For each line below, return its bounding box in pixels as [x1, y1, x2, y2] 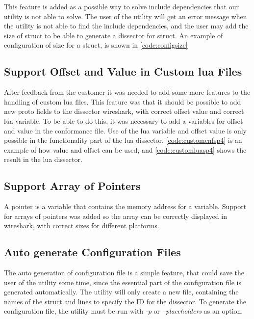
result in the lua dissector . [4, 154, 82, 164]
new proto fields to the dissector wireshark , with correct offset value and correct [4, 106, 244, 116]
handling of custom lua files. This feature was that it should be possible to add [4, 96, 241, 106]
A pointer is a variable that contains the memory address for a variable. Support [4, 201, 247, 212]
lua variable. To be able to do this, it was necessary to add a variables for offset [4, 115, 243, 126]
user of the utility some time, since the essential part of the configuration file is [4, 277, 241, 287]
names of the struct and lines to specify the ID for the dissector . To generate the [4, 296, 246, 306]
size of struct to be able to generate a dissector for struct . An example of [4, 30, 223, 40]
